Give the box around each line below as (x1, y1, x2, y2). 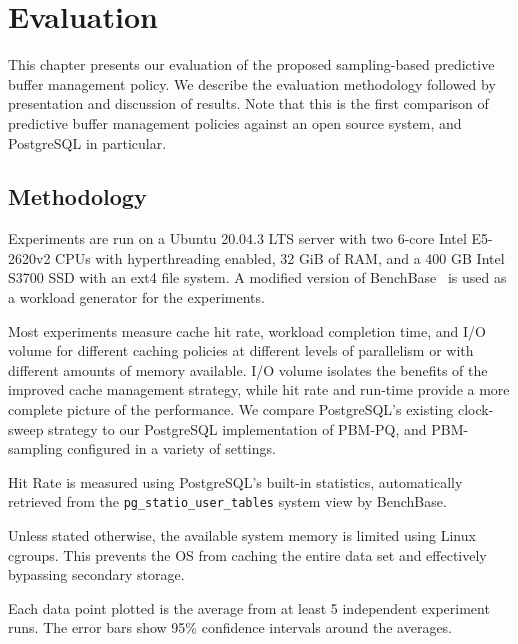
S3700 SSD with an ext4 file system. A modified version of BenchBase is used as (8, 267, 507, 288)
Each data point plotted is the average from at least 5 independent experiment (8, 597, 490, 618)
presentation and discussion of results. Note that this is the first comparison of (8, 93, 489, 114)
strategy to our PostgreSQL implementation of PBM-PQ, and (48, 418, 427, 439)
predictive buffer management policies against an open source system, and (8, 112, 462, 133)
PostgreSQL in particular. (8, 132, 167, 153)
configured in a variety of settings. (67, 438, 276, 459)
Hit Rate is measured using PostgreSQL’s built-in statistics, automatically (8, 471, 463, 492)
